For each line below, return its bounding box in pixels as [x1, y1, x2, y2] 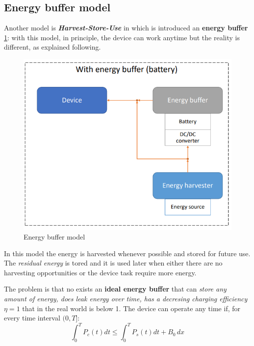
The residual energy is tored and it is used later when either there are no [4, 258, 223, 268]
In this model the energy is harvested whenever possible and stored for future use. [4, 248, 251, 258]
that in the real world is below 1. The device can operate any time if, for [22, 303, 240, 313]
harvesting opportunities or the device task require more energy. [4, 267, 197, 277]
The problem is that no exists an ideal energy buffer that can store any [4, 284, 227, 294]
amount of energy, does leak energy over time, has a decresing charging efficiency [4, 293, 248, 304]
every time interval [4, 313, 60, 323]
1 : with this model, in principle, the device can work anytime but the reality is [4, 32, 240, 42]
